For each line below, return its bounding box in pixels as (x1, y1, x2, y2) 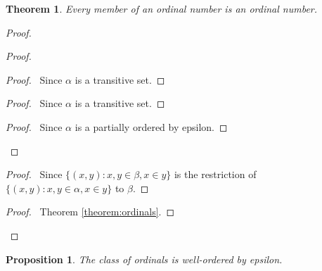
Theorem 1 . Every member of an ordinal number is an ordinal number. (6, 1, 318, 15)
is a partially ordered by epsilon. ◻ (75, 119, 228, 134)
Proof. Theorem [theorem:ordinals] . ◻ (6, 204, 175, 219)
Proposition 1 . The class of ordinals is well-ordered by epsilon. (6, 251, 283, 266)
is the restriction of (174, 167, 257, 182)
